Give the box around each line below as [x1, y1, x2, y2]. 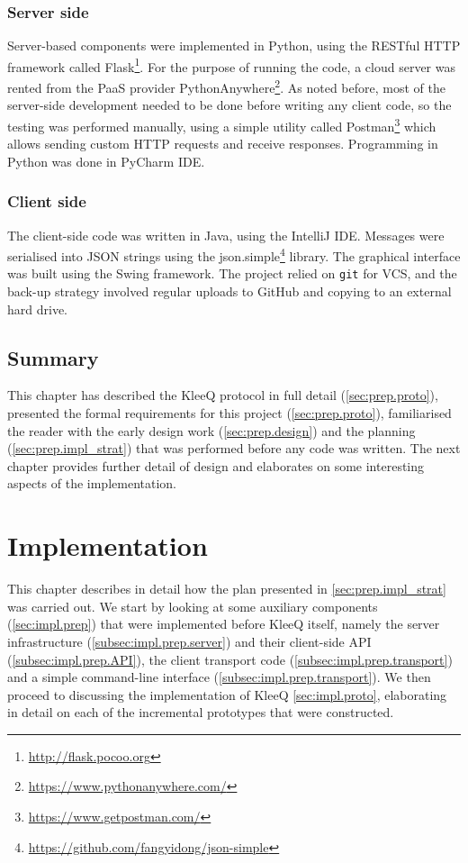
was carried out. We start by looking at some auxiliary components [7, 596, 378, 615]
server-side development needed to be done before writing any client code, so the [7, 95, 452, 114]
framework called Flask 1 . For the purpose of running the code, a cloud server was [7, 54, 455, 76]
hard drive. [7, 299, 67, 318]
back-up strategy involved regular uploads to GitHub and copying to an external [7, 282, 452, 301]
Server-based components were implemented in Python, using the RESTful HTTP [7, 36, 461, 55]
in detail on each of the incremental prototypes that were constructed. [7, 703, 394, 722]
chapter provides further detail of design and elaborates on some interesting [7, 456, 425, 475]
